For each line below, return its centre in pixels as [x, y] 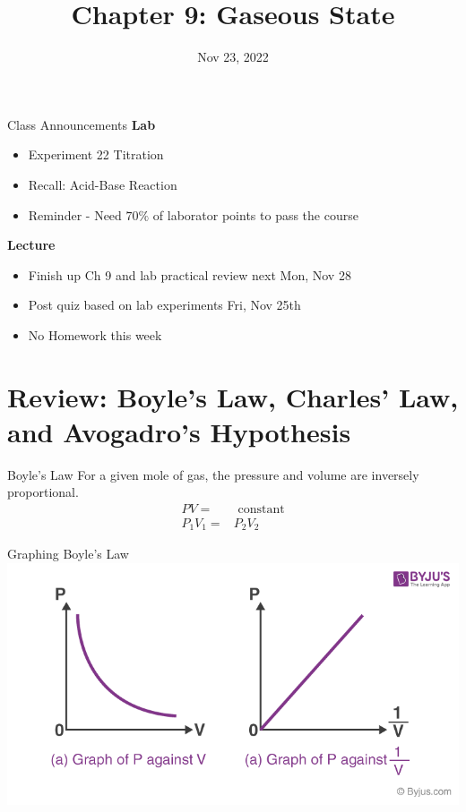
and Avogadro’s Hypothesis [179, 431]
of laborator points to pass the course [255, 214]
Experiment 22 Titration [96, 154]
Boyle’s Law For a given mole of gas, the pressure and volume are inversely [213, 474]
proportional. [43, 492]
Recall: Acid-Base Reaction [103, 184]
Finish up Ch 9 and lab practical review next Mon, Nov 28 [190, 274]
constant [261, 509]
